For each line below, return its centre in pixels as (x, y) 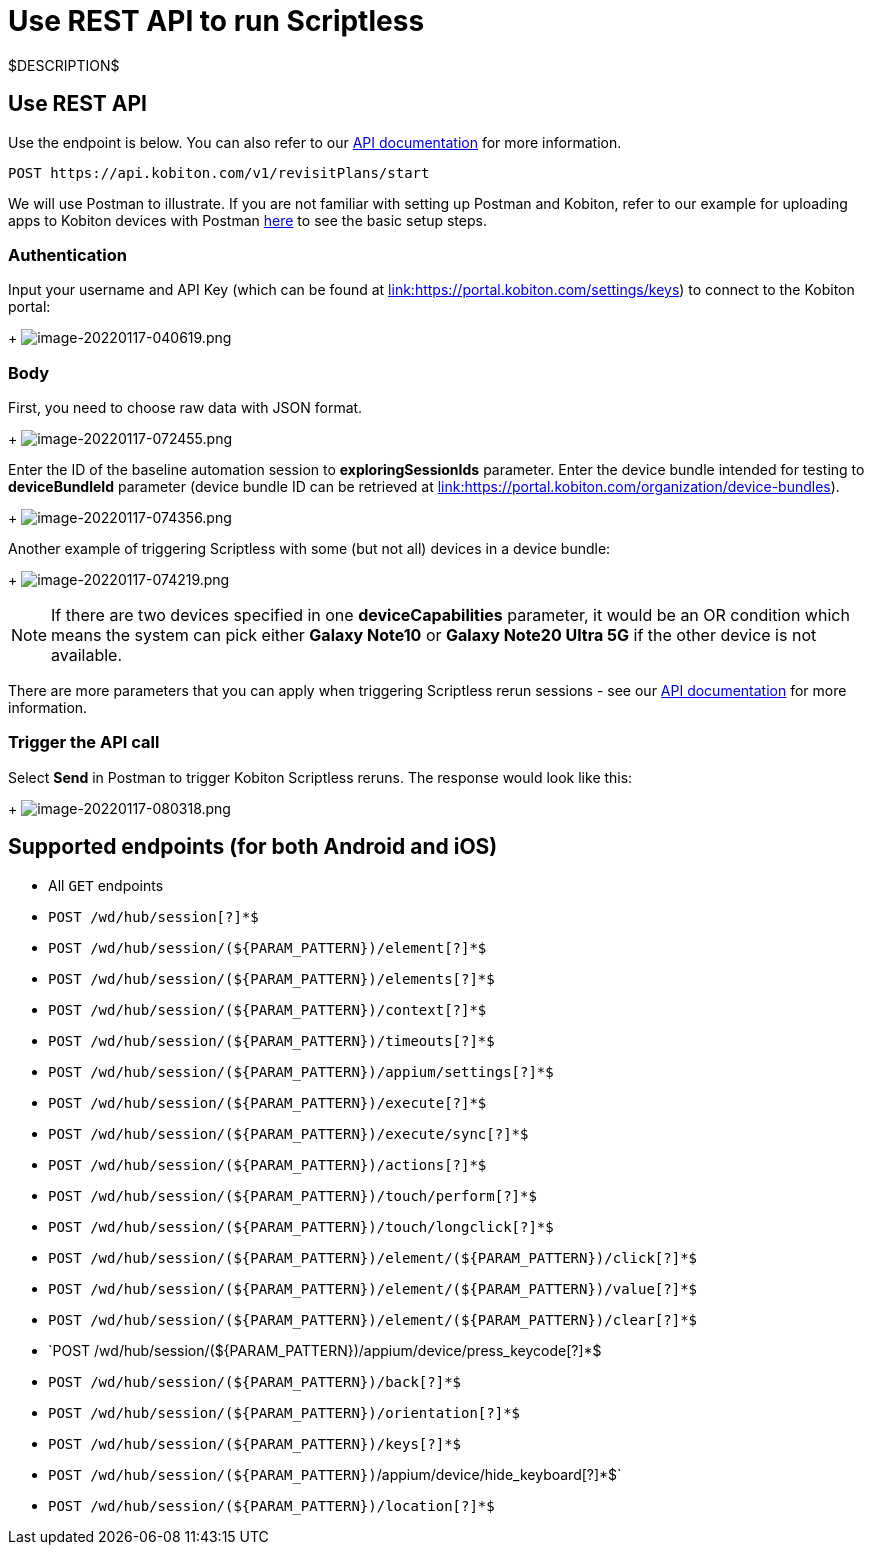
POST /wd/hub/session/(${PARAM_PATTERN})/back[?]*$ (255, 1381)
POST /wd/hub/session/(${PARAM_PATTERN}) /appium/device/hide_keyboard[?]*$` (335, 1474)
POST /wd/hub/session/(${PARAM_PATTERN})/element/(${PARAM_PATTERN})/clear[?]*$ (373, 1319)
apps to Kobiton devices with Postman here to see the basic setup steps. (247, 220)
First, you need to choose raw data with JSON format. (185, 408)
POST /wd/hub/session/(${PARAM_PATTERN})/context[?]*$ (267, 1009)
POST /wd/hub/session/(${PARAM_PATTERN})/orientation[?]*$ (284, 1412)
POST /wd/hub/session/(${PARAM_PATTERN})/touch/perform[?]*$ (292, 1195)
